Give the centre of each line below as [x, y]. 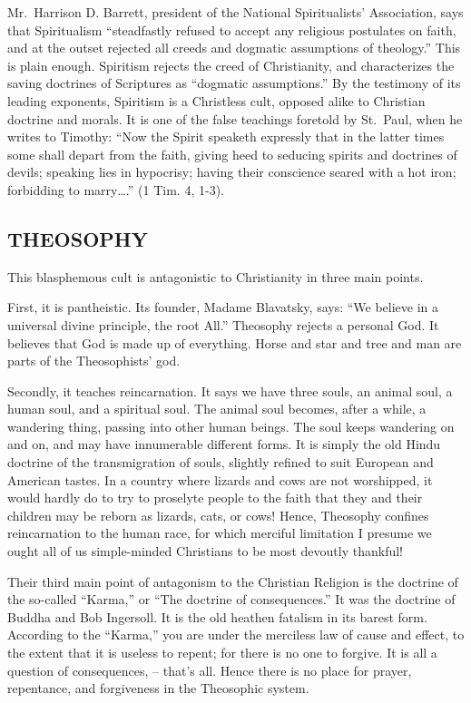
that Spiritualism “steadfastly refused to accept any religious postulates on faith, [232, 29]
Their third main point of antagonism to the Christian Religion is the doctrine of [233, 581]
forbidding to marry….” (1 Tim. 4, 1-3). [116, 189]
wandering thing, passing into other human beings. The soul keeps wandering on [231, 426]
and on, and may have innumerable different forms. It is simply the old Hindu [224, 444]
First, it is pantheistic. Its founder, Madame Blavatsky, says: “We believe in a [223, 307]
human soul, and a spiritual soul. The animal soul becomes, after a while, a [217, 409]
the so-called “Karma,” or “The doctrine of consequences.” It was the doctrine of [231, 599]
